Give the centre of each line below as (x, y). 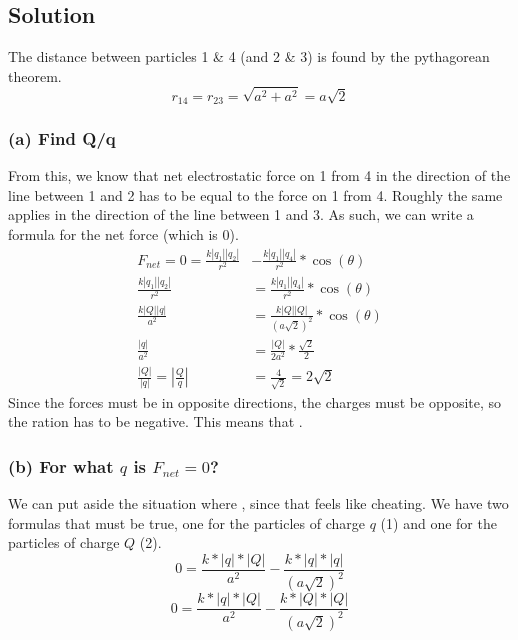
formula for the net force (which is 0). (123, 234)
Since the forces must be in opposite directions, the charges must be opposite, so (255, 401)
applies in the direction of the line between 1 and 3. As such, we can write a (241, 214)
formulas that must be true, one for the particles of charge (187, 522)
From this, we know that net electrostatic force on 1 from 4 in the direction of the (259, 175)
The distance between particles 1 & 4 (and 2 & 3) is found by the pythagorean (249, 56)
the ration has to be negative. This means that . (155, 421)
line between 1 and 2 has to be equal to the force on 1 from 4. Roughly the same (255, 194)
